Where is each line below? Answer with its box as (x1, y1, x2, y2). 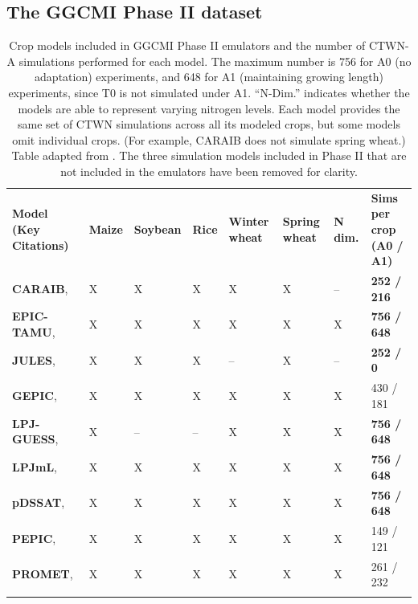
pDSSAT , (12, 494, 65, 511)
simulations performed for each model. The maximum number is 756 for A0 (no (18, 52, 412, 69)
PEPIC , (12, 529, 56, 546)
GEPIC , (12, 387, 57, 404)
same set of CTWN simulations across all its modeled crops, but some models (18, 116, 400, 133)
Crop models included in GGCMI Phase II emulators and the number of (9, 37, 366, 54)
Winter (228, 213, 269, 230)
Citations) (12, 236, 69, 253)
